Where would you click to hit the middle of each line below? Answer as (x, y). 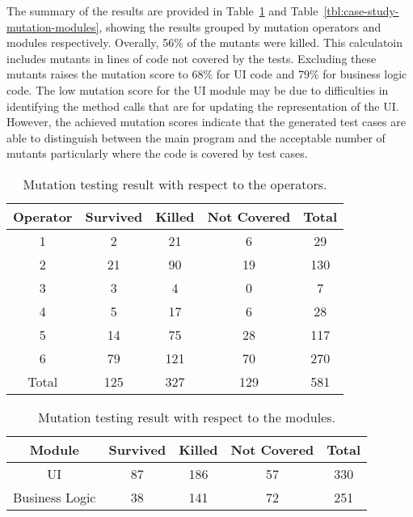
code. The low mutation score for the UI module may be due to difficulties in (198, 89)
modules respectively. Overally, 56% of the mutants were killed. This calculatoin (205, 42)
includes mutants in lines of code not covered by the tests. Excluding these (192, 58)
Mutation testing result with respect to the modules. (186, 417)
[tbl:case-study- (361, 11)
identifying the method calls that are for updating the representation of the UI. (203, 106)
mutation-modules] (53, 26)
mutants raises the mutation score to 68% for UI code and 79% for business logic (207, 74)
